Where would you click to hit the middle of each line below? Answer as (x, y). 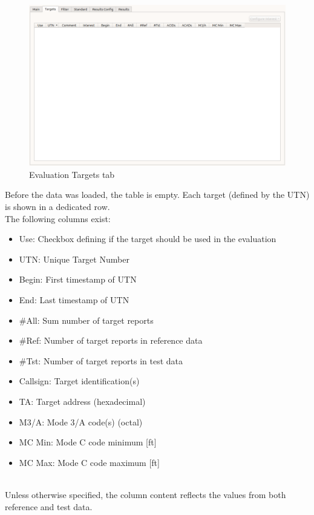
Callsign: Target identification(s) (79, 381)
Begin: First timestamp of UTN (78, 279)
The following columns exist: (58, 218)
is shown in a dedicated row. (57, 207)
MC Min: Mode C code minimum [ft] (88, 442)
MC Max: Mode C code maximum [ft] (89, 462)
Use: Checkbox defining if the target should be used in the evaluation (148, 239)
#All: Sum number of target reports (86, 320)
